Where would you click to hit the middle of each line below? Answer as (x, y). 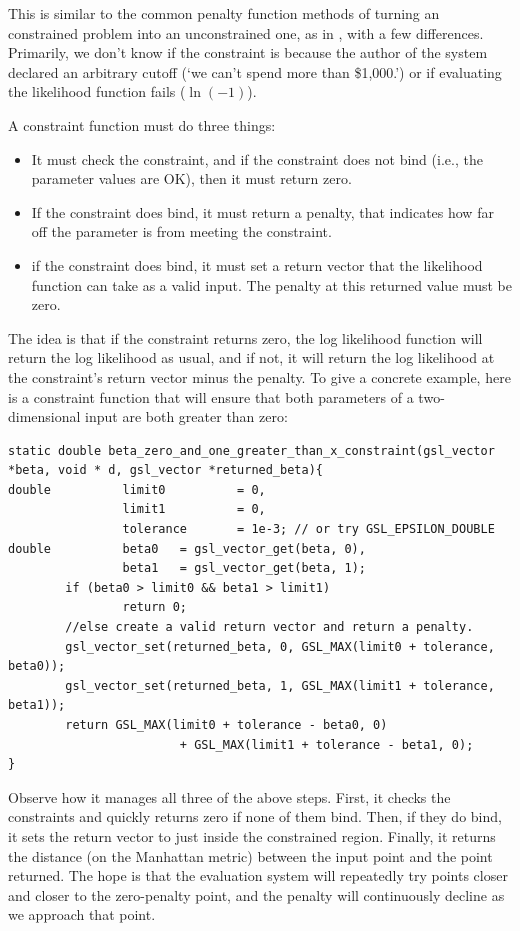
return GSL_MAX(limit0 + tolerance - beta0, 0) (226, 725)
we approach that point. (82, 914)
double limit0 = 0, (137, 489)
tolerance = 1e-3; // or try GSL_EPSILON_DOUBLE (308, 529)
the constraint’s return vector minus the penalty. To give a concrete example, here (259, 376)
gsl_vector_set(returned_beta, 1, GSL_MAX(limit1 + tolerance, (280, 685)
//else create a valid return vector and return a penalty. (269, 627)
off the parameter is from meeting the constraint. (181, 231)
